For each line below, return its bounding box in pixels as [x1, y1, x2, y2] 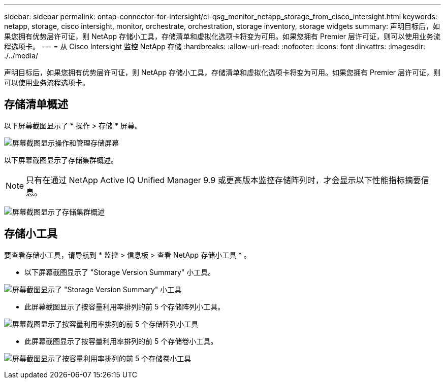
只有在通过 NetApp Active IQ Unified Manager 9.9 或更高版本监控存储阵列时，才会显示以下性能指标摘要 [26, 175, 421, 185]
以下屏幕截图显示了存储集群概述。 [4, 155, 118, 164]
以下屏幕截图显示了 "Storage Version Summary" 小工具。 [24, 267, 215, 276]
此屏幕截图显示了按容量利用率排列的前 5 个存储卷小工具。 [24, 336, 218, 345]
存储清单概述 [4, 98, 68, 111]
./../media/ [4, 51, 38, 60]
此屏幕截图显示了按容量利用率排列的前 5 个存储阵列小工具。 [24, 302, 225, 311]
